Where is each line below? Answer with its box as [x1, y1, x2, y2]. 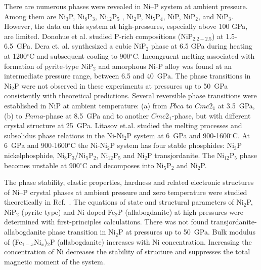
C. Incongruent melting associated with [133, 50, 255, 61]
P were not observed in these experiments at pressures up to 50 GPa [14, 80, 228, 91]
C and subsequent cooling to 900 [29, 50, 130, 61]
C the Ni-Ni [70, 140, 107, 150]
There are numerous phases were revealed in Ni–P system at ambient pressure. [4, 1, 248, 11]
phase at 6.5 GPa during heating [151, 41, 252, 51]
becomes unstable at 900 [4, 160, 80, 170]
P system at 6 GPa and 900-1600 [126, 130, 230, 140]
